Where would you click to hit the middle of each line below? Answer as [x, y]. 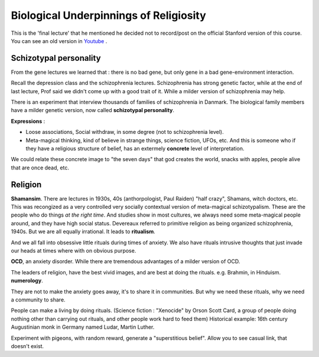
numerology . [27, 281]
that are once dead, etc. [40, 168]
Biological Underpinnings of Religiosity [108, 15]
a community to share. [38, 299]
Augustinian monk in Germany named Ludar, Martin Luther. [83, 327]
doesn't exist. [27, 346]
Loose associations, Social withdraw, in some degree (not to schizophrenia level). [125, 132]
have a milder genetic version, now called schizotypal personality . [92, 110]
